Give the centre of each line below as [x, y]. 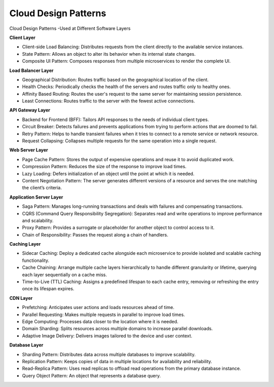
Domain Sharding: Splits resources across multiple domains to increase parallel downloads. [117, 329]
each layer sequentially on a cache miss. [64, 275]
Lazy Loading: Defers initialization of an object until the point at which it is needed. [108, 173]
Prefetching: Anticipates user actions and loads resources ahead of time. [98, 307]
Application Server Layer [36, 197]
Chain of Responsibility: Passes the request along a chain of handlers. [95, 235]
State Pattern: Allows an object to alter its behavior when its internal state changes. [109, 54]
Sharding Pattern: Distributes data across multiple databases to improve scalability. [109, 354]
